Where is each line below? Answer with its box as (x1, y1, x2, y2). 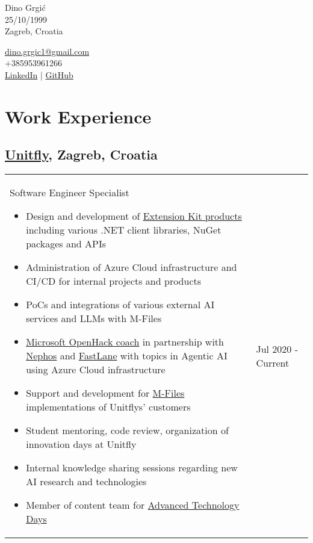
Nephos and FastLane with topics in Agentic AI (26, 349, 228, 363)
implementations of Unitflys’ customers (26, 400, 191, 414)
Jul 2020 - (256, 341, 298, 356)
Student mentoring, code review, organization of (26, 423, 229, 438)
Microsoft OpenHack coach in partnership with (26, 335, 224, 349)
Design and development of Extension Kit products (26, 209, 242, 223)
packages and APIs (26, 237, 107, 251)
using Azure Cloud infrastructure (26, 362, 166, 377)
